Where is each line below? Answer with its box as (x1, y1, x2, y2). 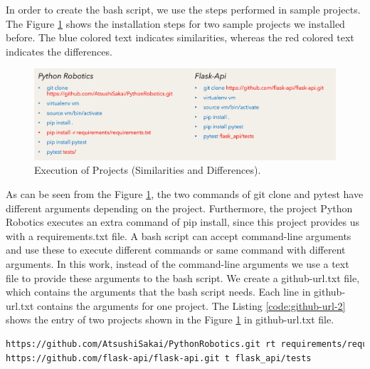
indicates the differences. (6, 43, 112, 58)
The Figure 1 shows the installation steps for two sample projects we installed (6, 16, 345, 31)
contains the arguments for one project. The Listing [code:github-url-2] (37, 298, 346, 313)
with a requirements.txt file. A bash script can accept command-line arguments (6, 228, 351, 243)
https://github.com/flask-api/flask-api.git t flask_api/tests (6, 353, 312, 363)
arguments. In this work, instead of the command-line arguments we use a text (6, 256, 349, 271)
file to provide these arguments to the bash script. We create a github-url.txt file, (6, 270, 360, 285)
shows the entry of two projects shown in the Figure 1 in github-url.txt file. (6, 312, 334, 327)
